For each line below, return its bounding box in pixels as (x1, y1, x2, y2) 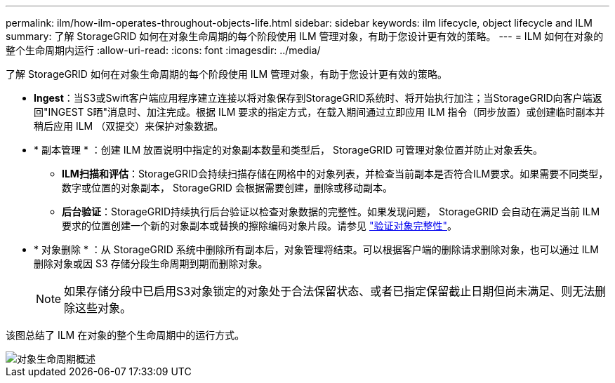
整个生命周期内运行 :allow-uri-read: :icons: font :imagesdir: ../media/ (6, 44, 321, 56)
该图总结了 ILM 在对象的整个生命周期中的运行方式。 (6, 329, 245, 341)
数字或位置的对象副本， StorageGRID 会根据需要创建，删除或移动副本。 (62, 182, 392, 194)
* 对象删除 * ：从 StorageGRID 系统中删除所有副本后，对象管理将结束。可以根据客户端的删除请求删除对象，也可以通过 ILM (34, 243, 599, 255)
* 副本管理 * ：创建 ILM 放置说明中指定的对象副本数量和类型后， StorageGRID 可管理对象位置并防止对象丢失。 (34, 144, 543, 156)
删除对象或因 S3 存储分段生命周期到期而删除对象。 (34, 257, 268, 269)
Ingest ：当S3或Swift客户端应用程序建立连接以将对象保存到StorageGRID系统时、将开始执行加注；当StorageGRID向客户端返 (34, 92, 602, 104)
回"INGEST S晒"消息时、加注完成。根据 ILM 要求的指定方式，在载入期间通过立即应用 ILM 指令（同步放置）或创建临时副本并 (34, 106, 605, 118)
